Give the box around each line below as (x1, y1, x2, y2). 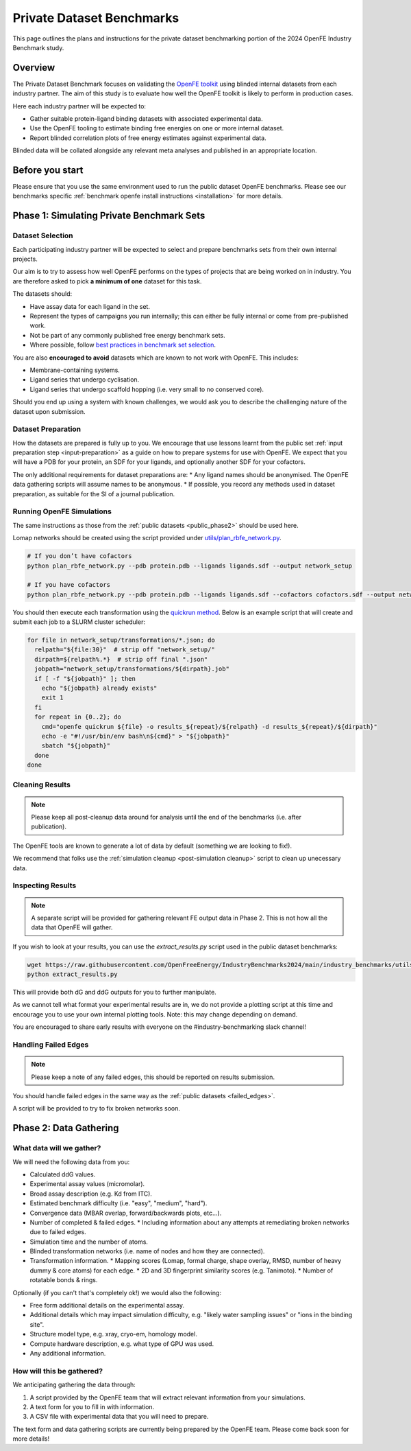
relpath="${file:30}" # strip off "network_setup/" (34, 646, 215, 653)
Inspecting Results (12, 881, 77, 890)
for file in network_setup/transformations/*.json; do (27, 636, 215, 645)
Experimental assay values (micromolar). (29, 1180, 145, 1188)
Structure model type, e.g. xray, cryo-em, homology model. (29, 1330, 198, 1338)
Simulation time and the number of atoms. (29, 1238, 149, 1246)
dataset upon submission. (12, 407, 86, 415)
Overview (12, 62, 55, 73)
